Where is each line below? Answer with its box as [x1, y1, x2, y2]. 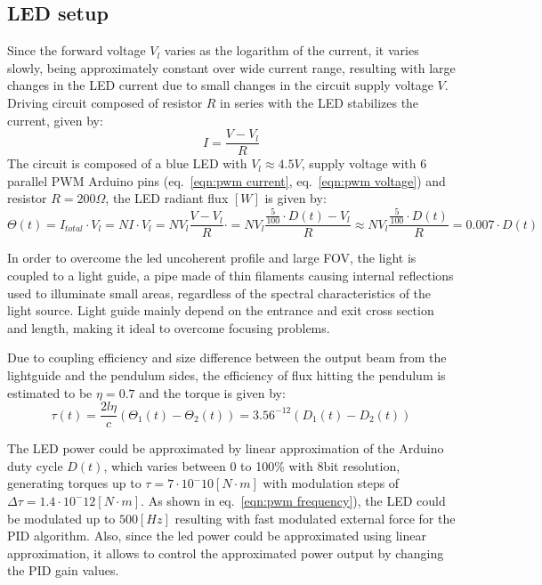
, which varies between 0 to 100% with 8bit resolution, [103, 456, 400, 475]
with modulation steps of [263, 474, 400, 492]
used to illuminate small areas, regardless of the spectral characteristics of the [7, 283, 432, 302]
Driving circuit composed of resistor [7, 93, 203, 111]
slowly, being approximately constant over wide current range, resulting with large [7, 58, 456, 77]
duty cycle [7, 456, 63, 475]
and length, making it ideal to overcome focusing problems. [7, 318, 330, 337]
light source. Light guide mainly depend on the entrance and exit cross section [7, 301, 434, 320]
